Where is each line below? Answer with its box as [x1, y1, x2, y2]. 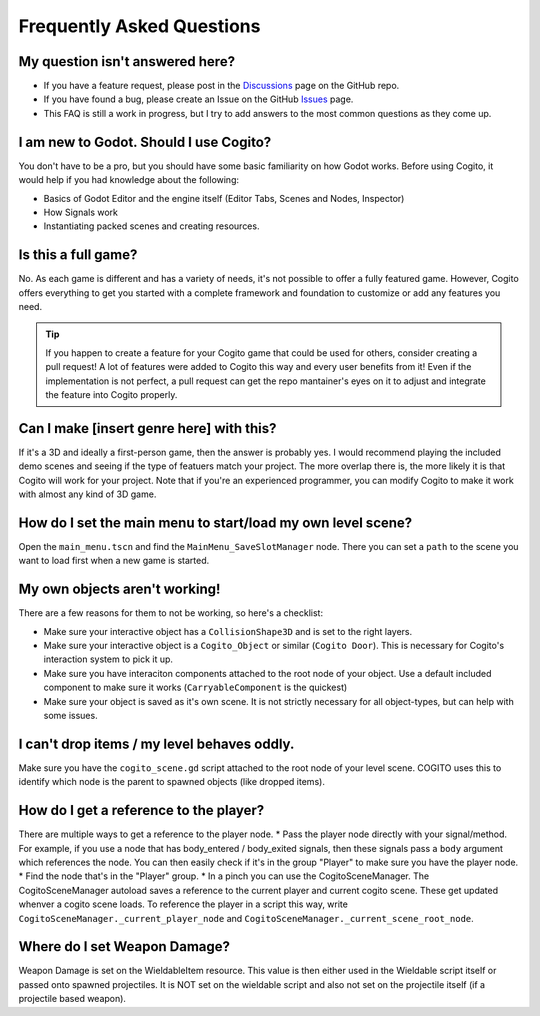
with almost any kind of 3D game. [18, 488, 157, 500]
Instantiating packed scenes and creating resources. [43, 220, 260, 232]
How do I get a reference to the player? [18, 802, 265, 819]
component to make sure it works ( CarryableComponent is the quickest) [43, 681, 348, 694]
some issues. [43, 709, 99, 721]
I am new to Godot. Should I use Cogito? [18, 133, 272, 150]
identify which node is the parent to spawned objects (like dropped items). [18, 776, 325, 788]
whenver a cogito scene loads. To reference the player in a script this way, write [18, 898, 349, 910]
